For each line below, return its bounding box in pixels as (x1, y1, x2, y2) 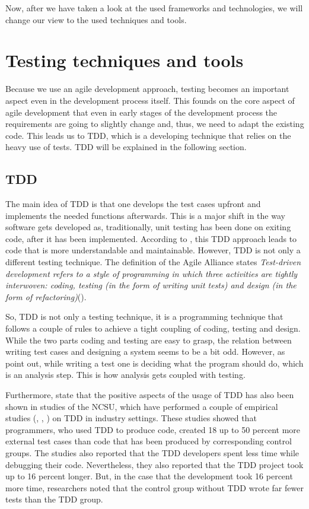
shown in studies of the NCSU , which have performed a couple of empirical (5, 400, 278, 412)
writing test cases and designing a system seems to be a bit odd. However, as (5, 345, 285, 358)
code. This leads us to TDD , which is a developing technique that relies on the (5, 129, 291, 141)
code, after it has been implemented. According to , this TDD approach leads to (5, 232, 297, 244)
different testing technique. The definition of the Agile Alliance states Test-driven (5, 256, 301, 268)
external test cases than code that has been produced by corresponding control (5, 435, 292, 447)
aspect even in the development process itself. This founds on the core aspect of (5, 94, 295, 106)
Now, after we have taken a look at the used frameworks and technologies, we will (5, 2, 303, 14)
